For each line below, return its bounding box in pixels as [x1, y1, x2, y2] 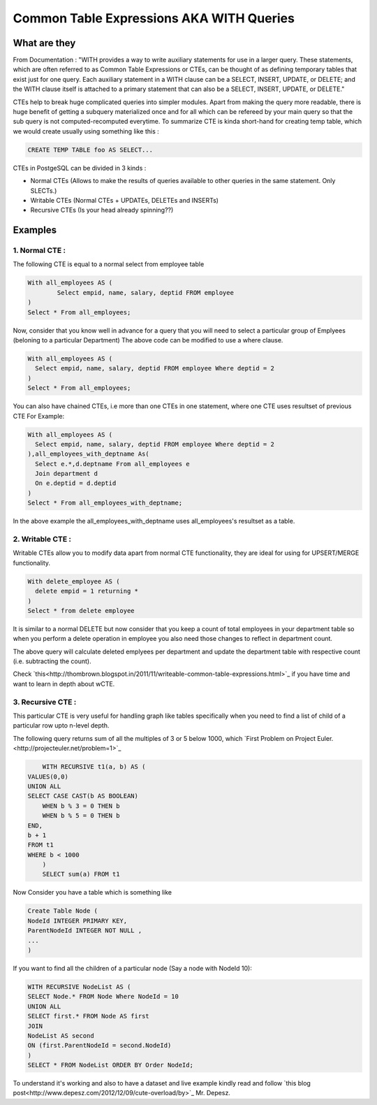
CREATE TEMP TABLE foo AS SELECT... [27, 145, 154, 154]
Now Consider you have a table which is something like [13, 888, 172, 897]
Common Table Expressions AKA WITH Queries [13, 10, 295, 26]
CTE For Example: [13, 412, 65, 420]
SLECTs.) [30, 186, 57, 195]
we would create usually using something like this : [13, 127, 160, 136]
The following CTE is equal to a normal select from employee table [13, 260, 205, 268]
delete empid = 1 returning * [35, 587, 139, 595]
